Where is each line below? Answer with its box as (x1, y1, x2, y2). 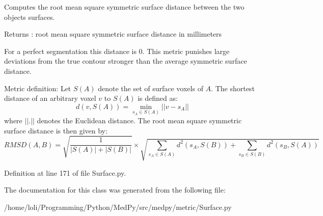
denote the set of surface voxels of (98, 83, 203, 93)
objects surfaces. (4, 11, 55, 22)
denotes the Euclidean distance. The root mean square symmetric (37, 115, 242, 125)
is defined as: (138, 93, 178, 103)
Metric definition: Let (4, 83, 71, 93)
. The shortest (211, 83, 255, 93)
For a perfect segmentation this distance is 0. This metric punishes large (4, 45, 230, 56)
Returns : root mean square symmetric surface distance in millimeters (4, 29, 222, 39)
